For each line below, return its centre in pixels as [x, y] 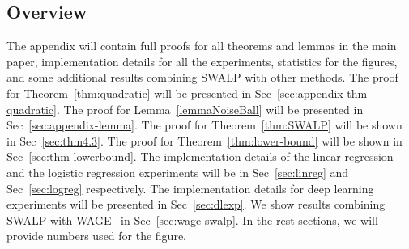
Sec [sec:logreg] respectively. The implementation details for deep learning [190, 188]
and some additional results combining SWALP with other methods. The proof [202, 77]
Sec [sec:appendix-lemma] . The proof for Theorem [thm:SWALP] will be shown [204, 125]
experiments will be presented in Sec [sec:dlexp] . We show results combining [196, 204]
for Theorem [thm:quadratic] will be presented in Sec [139, 93]
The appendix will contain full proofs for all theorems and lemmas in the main [202, 46]
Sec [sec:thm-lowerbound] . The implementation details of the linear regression [200, 156]
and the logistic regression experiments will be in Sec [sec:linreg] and [178, 172]
